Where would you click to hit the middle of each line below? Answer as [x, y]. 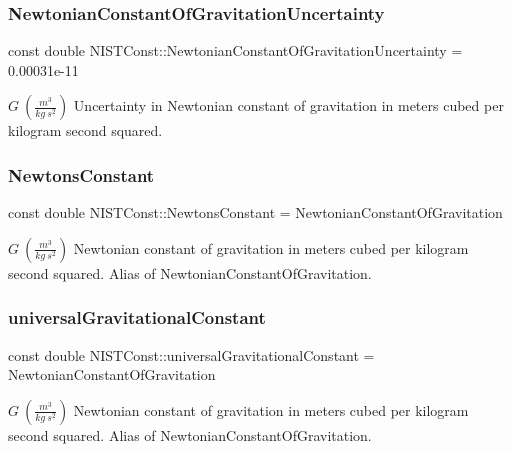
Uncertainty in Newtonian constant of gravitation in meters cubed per [288, 105]
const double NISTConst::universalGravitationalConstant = [191, 354]
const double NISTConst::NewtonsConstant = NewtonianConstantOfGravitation [255, 212]
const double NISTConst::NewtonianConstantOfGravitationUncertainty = [235, 50]
